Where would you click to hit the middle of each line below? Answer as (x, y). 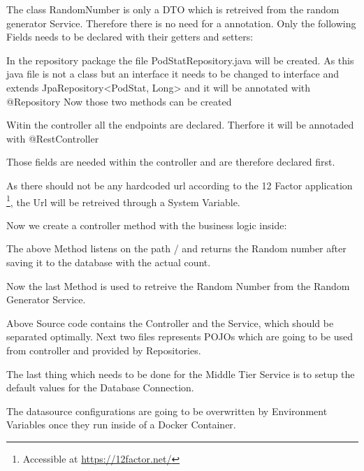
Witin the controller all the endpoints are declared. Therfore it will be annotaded (180, 125)
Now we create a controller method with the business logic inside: (147, 225)
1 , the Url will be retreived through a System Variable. (123, 201)
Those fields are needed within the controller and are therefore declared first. (171, 162)
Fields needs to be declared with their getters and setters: (130, 37)
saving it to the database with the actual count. (109, 262)
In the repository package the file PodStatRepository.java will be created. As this (180, 60)
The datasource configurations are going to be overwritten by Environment (167, 411)
